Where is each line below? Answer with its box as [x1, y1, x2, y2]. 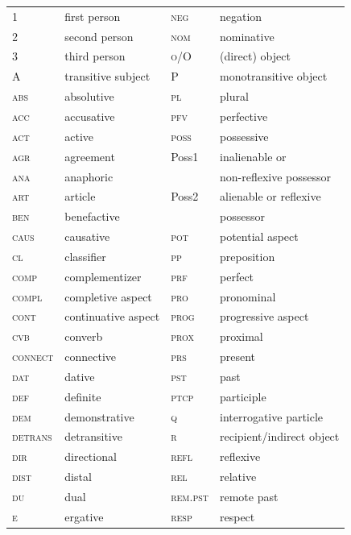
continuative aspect [64, 308, 160, 325]
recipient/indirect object [220, 428, 340, 445]
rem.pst [171, 488, 209, 504]
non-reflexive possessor [220, 168, 332, 185]
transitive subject [64, 68, 151, 85]
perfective [220, 107, 268, 124]
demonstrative [64, 408, 134, 425]
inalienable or [220, 147, 287, 164]
